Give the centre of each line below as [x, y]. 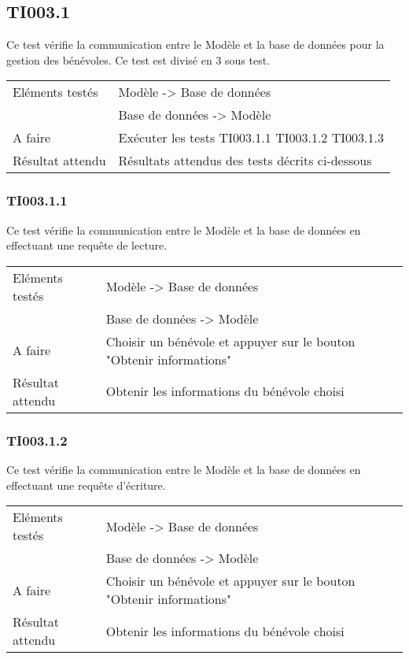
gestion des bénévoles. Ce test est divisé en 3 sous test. [138, 59]
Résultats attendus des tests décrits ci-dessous [245, 161]
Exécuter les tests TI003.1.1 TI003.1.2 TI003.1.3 [251, 138]
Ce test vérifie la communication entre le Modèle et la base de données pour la [195, 44]
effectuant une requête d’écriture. [86, 485]
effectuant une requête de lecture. [87, 245]
